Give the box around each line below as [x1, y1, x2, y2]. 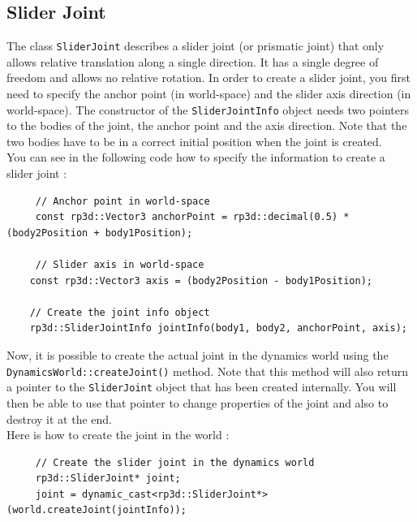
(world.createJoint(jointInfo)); [6, 504, 187, 516]
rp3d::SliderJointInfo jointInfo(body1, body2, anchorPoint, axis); [29, 322, 407, 334]
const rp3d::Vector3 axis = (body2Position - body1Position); [29, 274, 373, 287]
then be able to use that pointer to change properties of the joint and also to [6, 394, 389, 411]
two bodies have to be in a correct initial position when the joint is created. [6, 132, 382, 149]
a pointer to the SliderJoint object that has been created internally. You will [6, 378, 397, 395]
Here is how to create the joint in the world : [6, 426, 230, 443]
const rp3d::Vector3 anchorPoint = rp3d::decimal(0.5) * [35, 211, 350, 223]
